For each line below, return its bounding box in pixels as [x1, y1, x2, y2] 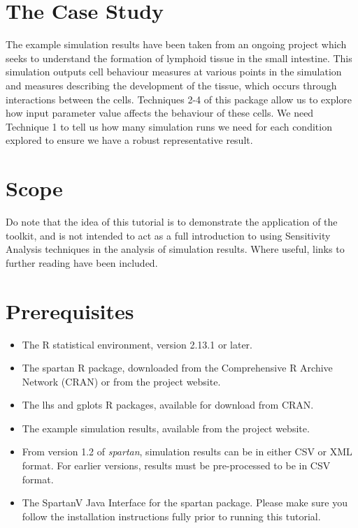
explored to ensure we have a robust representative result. [6, 133, 253, 147]
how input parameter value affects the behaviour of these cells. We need [6, 105, 314, 120]
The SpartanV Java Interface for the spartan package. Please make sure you [22, 495, 348, 510]
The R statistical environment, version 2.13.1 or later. [22, 337, 252, 351]
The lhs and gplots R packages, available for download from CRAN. [22, 397, 314, 412]
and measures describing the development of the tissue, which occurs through [6, 78, 337, 92]
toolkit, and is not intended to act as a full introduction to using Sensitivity [6, 228, 331, 242]
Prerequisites [6, 296, 134, 325]
